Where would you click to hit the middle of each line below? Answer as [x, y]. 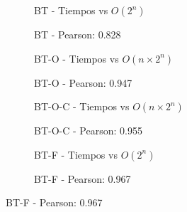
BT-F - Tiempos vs [76, 154]
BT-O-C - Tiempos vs [82, 106]
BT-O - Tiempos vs [76, 58]
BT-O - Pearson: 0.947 [83, 82]
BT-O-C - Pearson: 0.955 [88, 131]
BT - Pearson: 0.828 [78, 34]
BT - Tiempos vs [71, 10]
